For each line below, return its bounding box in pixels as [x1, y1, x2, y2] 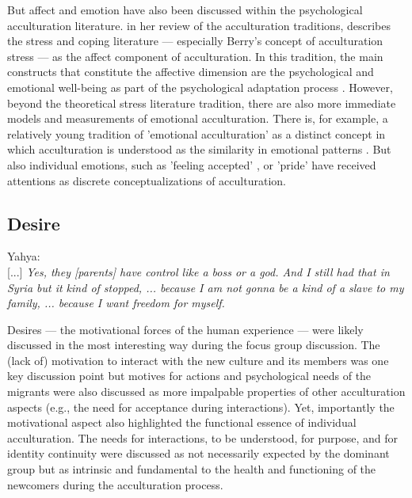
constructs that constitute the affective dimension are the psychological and [7, 63, 374, 80]
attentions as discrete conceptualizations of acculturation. [7, 172, 286, 188]
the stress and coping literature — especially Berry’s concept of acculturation [7, 32, 383, 49]
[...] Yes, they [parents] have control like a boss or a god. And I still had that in [7, 263, 390, 279]
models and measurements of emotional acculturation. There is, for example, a [7, 110, 388, 127]
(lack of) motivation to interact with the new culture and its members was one [7, 352, 389, 368]
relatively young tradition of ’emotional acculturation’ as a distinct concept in [7, 125, 386, 142]
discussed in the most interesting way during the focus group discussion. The [7, 336, 380, 353]
